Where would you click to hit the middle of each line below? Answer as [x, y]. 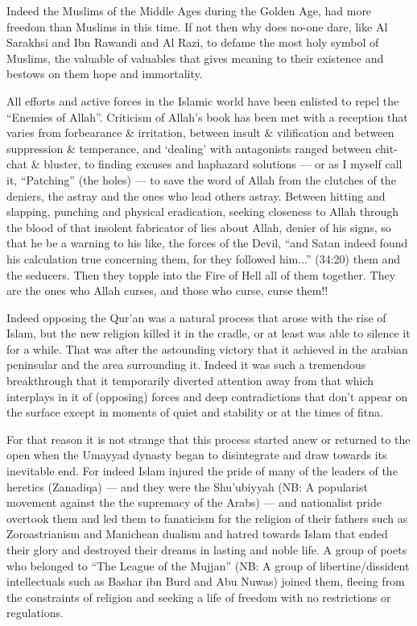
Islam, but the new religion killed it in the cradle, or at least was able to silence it [208, 333]
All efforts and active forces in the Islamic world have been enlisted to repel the [203, 100]
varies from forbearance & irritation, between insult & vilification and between [200, 133]
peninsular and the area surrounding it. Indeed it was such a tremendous [186, 365]
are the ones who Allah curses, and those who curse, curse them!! [167, 290]
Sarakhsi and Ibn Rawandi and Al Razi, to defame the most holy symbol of [193, 42]
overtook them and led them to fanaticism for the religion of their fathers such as [207, 518]
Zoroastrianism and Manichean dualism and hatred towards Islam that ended [197, 534]
